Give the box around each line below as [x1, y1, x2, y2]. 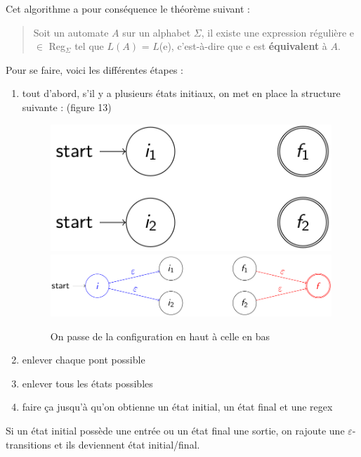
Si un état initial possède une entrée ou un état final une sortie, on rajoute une [6, 423, 345, 437]
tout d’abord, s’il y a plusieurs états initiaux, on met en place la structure [22, 86, 341, 101]
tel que [74, 39, 104, 53]
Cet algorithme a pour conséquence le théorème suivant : [6, 1, 250, 15]
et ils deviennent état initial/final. [54, 437, 200, 451]
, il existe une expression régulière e [201, 25, 355, 39]
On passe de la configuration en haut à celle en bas [50, 328, 270, 343]
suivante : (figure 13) [22, 99, 112, 114]
